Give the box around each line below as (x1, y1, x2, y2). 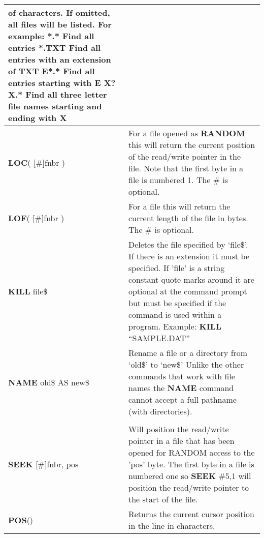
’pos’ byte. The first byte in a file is (128, 458, 254, 470)
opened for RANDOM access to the (128, 446, 255, 458)
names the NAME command (128, 382, 234, 394)
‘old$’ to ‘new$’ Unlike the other (128, 358, 244, 370)
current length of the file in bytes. (128, 212, 248, 224)
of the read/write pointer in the (128, 151, 241, 162)
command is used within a (128, 309, 222, 320)
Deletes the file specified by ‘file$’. (128, 238, 248, 250)
